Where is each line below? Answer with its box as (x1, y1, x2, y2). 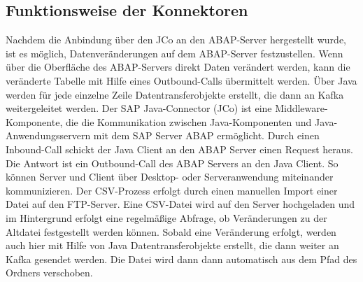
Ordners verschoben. (6, 265, 93, 280)
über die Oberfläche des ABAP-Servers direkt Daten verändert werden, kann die (6, 59, 350, 74)
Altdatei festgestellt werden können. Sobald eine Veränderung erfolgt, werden (6, 224, 336, 239)
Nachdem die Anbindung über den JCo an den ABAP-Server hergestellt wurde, (6, 32, 346, 47)
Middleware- (275, 101, 328, 115)
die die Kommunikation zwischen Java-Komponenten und (65, 114, 312, 129)
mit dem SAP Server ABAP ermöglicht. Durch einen (93, 128, 320, 143)
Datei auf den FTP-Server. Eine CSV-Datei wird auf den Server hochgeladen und (6, 197, 355, 211)
